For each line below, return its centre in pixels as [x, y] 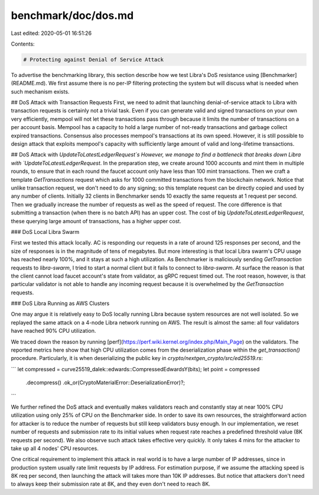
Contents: [23, 44]
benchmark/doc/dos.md [72, 15]
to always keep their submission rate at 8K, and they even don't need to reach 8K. [111, 484]
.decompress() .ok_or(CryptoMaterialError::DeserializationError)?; [105, 382]
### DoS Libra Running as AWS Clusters [60, 303]
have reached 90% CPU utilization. [53, 331]
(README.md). [29, 83]
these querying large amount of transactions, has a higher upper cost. [96, 221]
